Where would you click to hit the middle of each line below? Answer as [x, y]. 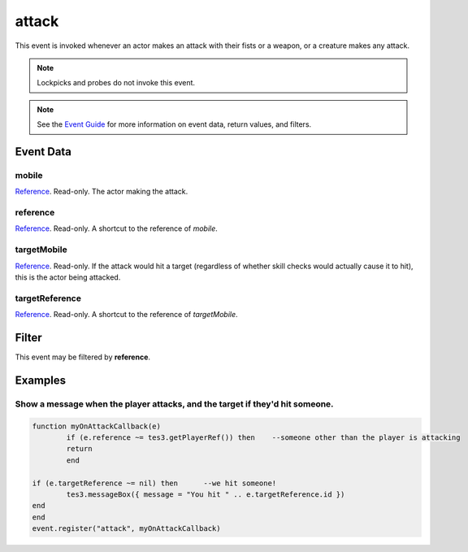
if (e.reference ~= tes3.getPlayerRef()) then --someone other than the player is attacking [263, 437]
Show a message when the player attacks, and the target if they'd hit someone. [174, 404]
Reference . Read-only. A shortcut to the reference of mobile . [117, 228]
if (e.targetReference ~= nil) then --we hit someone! [154, 483]
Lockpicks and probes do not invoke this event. [116, 83]
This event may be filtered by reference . [82, 357]
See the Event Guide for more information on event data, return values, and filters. [174, 124]
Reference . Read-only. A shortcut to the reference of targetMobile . [127, 315]
